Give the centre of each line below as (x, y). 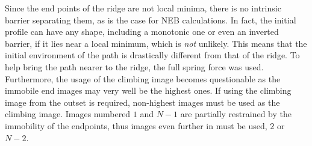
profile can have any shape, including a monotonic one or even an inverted (142, 32)
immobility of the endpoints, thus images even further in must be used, (136, 125)
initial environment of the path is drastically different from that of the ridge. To (152, 55)
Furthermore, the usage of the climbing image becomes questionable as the (143, 78)
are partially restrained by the (236, 114)
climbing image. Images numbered (68, 114)
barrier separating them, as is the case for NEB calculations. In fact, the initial (151, 20)
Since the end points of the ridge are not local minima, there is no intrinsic (143, 8)
